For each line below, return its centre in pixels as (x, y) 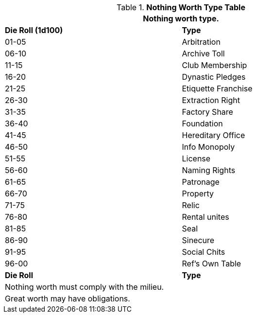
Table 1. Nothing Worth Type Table (181, 7)
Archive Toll (203, 53)
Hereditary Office (213, 135)
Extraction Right (211, 100)
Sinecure (198, 240)
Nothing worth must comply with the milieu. (85, 287)
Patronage (201, 182)
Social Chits (204, 252)
